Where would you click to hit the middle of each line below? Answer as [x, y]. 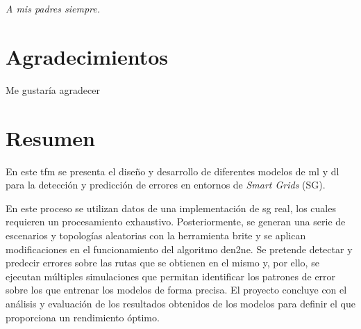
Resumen [50, 137]
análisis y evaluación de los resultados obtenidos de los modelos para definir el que [180, 303]
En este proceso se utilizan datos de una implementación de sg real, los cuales [171, 208]
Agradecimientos [87, 56]
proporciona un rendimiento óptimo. [83, 317]
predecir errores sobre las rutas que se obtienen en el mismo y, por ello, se [162, 263]
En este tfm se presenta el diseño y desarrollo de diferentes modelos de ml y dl [173, 171]
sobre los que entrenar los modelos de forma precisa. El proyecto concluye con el [176, 290]
